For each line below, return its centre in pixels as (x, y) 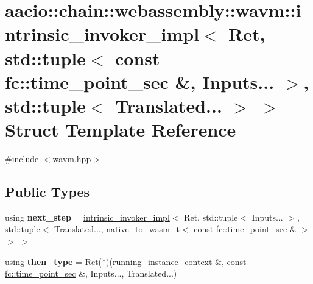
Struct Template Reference (121, 130)
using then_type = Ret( (54, 261)
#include (22, 159)
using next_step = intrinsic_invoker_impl (87, 217)
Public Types (47, 192)
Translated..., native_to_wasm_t (117, 229)
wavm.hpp (72, 159)
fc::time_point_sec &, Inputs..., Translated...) (91, 273)
